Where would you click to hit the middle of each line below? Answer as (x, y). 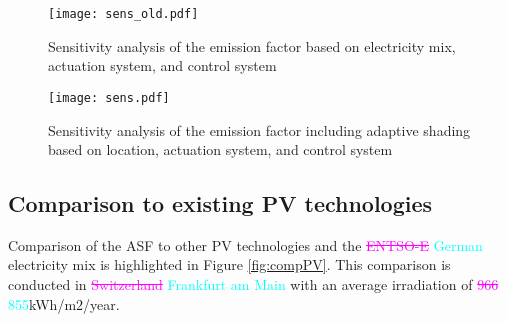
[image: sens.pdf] (109, 97)
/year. (101, 303)
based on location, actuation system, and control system (220, 149)
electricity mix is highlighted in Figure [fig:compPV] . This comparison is (229, 264)
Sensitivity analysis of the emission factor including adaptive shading (259, 129)
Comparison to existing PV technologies (220, 203)
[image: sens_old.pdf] (123, 14)
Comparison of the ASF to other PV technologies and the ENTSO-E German (245, 244)
